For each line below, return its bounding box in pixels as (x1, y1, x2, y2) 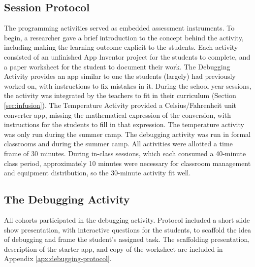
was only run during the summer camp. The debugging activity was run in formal (4, 129, 251, 139)
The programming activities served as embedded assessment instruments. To (4, 23, 235, 33)
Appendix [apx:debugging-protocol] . (4, 253, 112, 264)
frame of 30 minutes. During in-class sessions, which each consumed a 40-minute (4, 148, 246, 158)
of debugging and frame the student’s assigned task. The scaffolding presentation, (4, 234, 250, 244)
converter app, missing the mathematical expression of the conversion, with (4, 109, 231, 120)
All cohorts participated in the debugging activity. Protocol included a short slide (4, 214, 250, 225)
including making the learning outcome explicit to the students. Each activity (4, 42, 238, 52)
